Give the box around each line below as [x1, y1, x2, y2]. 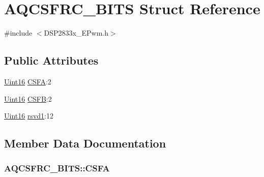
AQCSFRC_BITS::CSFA [4, 162, 110, 174]
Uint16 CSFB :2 [4, 93, 52, 104]
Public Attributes [4, 52, 99, 68]
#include [4, 27, 33, 38]
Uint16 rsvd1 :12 [4, 110, 53, 121]
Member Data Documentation [4, 135, 166, 151]
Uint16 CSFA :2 [4, 76, 51, 86]
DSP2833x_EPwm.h [44, 27, 108, 38]
